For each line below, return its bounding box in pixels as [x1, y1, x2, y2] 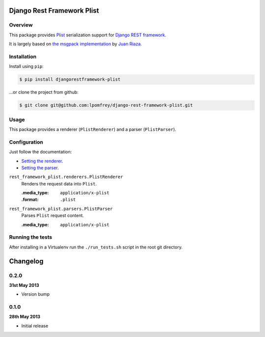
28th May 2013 [9, 314, 41, 320]
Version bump [21, 291, 50, 297]
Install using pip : [9, 63, 44, 69]
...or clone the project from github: [9, 89, 79, 95]
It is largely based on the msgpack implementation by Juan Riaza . [9, 41, 142, 47]
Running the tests [9, 234, 53, 241]
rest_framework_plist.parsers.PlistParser [9, 206, 113, 212]
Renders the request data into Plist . [21, 181, 97, 186]
